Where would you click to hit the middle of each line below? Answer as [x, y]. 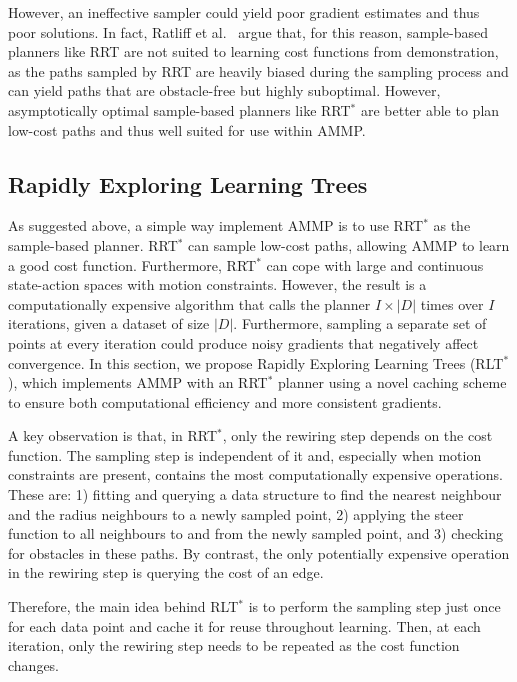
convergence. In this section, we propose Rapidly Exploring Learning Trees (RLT [256, 362]
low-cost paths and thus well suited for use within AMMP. [187, 129]
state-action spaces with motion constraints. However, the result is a [217, 284]
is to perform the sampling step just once [374, 606]
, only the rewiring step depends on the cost [357, 435]
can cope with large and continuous [375, 264]
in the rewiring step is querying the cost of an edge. [166, 572]
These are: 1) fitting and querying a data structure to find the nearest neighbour [255, 494]
